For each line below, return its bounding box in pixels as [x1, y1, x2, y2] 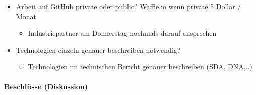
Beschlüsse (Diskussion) [4, 81, 88, 91]
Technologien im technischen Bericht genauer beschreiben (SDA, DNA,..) [28, 61, 252, 72]
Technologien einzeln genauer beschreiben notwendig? [16, 44, 181, 55]
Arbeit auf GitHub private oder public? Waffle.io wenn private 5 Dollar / [16, 1, 241, 11]
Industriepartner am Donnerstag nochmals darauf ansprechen [28, 28, 217, 38]
